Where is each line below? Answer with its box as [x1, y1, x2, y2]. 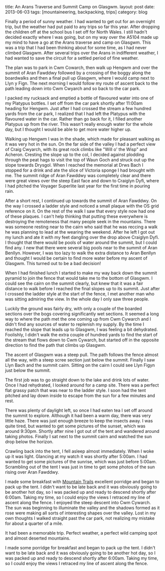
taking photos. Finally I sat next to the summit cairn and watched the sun [5, 434, 152, 439]
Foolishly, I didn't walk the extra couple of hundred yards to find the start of [5, 332, 158, 337]
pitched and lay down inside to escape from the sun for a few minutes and [5, 392, 156, 398]
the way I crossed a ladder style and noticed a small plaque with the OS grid [5, 203, 159, 209]
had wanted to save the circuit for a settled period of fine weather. [5, 55, 139, 61]
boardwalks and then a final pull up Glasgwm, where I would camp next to [5, 75, 155, 81]
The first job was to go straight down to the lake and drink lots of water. [5, 377, 150, 383]
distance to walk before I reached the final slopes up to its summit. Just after [5, 286, 160, 291]
